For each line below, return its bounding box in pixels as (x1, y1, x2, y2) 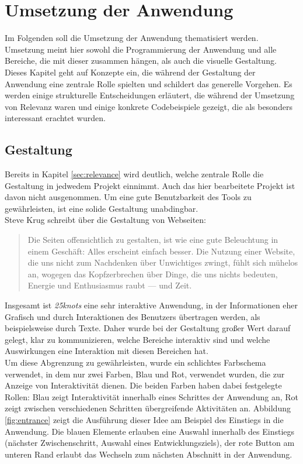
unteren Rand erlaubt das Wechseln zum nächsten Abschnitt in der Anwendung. (5, 448, 292, 460)
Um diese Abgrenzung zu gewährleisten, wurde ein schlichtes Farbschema (5, 356, 266, 368)
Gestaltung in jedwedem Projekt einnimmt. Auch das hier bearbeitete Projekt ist (5, 179, 295, 191)
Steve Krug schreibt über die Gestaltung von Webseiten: (5, 214, 207, 226)
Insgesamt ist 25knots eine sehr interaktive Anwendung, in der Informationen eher (5, 299, 298, 311)
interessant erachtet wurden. (5, 112, 106, 124)
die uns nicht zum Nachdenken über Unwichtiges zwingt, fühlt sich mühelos (27, 256, 298, 269)
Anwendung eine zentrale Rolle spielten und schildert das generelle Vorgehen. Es (5, 77, 292, 90)
